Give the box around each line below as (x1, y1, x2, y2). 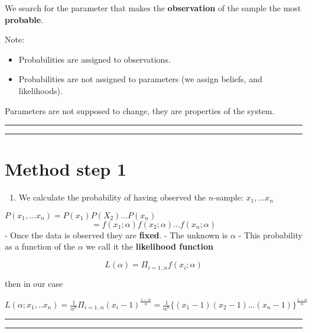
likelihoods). (18, 84, 63, 96)
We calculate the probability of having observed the (18, 191, 206, 203)
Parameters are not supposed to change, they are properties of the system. (5, 104, 275, 117)
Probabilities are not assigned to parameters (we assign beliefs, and (18, 73, 262, 85)
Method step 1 (5, 157, 127, 181)
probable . (5, 13, 44, 25)
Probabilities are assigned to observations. (18, 53, 171, 65)
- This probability (238, 228, 303, 241)
